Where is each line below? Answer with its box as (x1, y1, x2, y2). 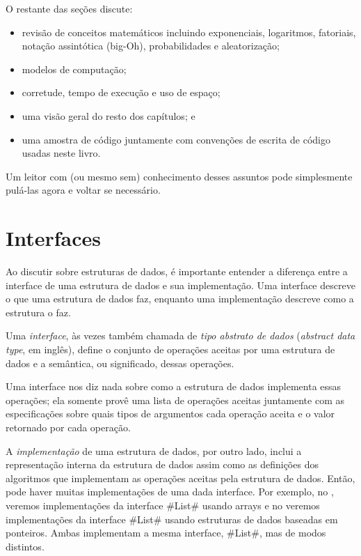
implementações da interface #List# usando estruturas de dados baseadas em (6, 511, 338, 526)
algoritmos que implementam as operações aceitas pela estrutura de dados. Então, (6, 470, 355, 485)
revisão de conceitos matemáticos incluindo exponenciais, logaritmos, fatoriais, (22, 24, 356, 39)
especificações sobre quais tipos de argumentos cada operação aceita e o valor (6, 406, 335, 421)
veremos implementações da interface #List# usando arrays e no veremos (6, 497, 320, 512)
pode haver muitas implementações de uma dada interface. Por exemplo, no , (6, 484, 334, 499)
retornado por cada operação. (6, 420, 131, 434)
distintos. (6, 539, 45, 553)
